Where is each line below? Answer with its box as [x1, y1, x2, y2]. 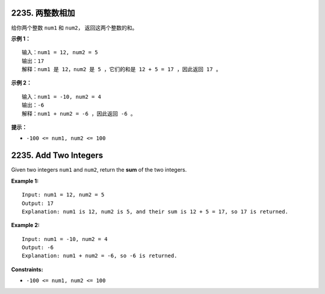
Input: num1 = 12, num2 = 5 [22, 192, 105, 198]
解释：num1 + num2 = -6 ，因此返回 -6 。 [22, 110, 137, 117]
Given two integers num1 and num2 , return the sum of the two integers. [11, 166, 187, 174]
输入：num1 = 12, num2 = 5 [22, 49, 99, 56]
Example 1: [11, 177, 39, 184]
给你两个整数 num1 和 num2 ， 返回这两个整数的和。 [11, 24, 138, 31]
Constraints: [11, 266, 43, 273]
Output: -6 [22, 244, 54, 251]
